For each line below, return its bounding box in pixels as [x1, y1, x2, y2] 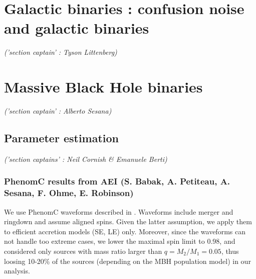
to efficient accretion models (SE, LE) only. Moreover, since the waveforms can [4, 226, 245, 236]
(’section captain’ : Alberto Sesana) [4, 106, 112, 116]
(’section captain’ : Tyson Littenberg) [4, 47, 117, 57]
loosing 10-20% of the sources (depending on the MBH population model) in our [4, 255, 251, 266]
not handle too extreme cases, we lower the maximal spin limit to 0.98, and [4, 236, 235, 246]
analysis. [4, 265, 30, 276]
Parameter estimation [4, 130, 119, 146]
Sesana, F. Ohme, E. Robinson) [4, 187, 134, 199]
